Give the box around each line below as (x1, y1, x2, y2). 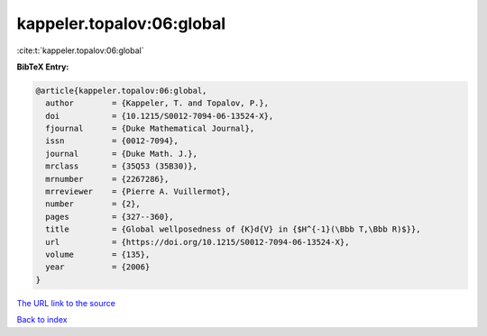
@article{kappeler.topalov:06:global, (35, 86, 207, 95)
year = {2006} (45, 262, 151, 272)
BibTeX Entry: (16, 61, 69, 72)
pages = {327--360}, (45, 212, 175, 222)
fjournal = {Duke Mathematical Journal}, (45, 123, 255, 134)
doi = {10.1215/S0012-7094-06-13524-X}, (45, 111, 274, 121)
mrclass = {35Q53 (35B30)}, (45, 161, 198, 171)
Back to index (16, 314, 68, 325)
